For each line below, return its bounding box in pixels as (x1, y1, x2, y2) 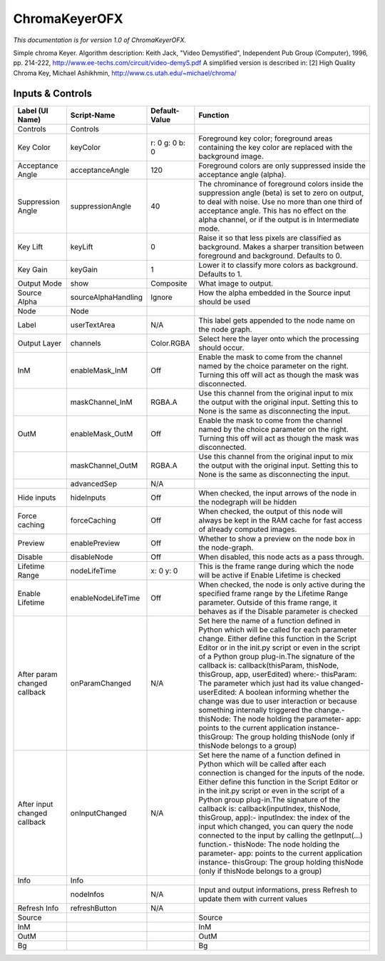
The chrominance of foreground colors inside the (198, 178, 364, 188)
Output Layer (17, 338, 62, 348)
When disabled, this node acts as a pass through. (198, 552, 364, 562)
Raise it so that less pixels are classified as (198, 233, 342, 243)
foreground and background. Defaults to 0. (198, 251, 342, 261)
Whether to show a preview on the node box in (198, 533, 356, 543)
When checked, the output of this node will (198, 506, 343, 516)
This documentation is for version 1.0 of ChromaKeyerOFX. (13, 36, 187, 44)
